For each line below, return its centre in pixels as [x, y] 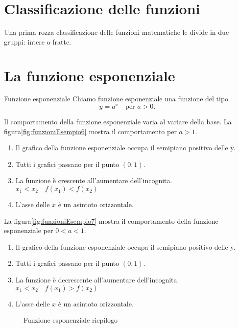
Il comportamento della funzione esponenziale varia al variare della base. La [118, 122]
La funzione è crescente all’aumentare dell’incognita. [94, 180]
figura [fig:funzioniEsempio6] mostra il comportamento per [90, 131]
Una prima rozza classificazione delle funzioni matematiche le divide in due [117, 32]
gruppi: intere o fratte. [38, 41]
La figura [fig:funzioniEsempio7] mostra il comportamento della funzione [111, 221]
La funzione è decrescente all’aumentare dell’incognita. [97, 280]
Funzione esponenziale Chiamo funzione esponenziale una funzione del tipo [116, 99]
